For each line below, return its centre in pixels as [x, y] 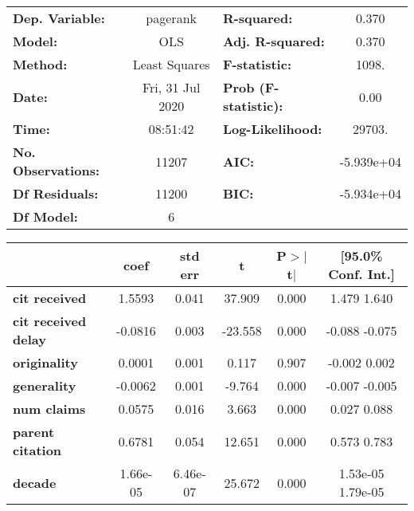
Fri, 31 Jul [171, 87]
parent [34, 432]
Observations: [57, 170]
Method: [40, 64]
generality [45, 385]
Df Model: [45, 216]
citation [37, 450]
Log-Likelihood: [272, 129]
